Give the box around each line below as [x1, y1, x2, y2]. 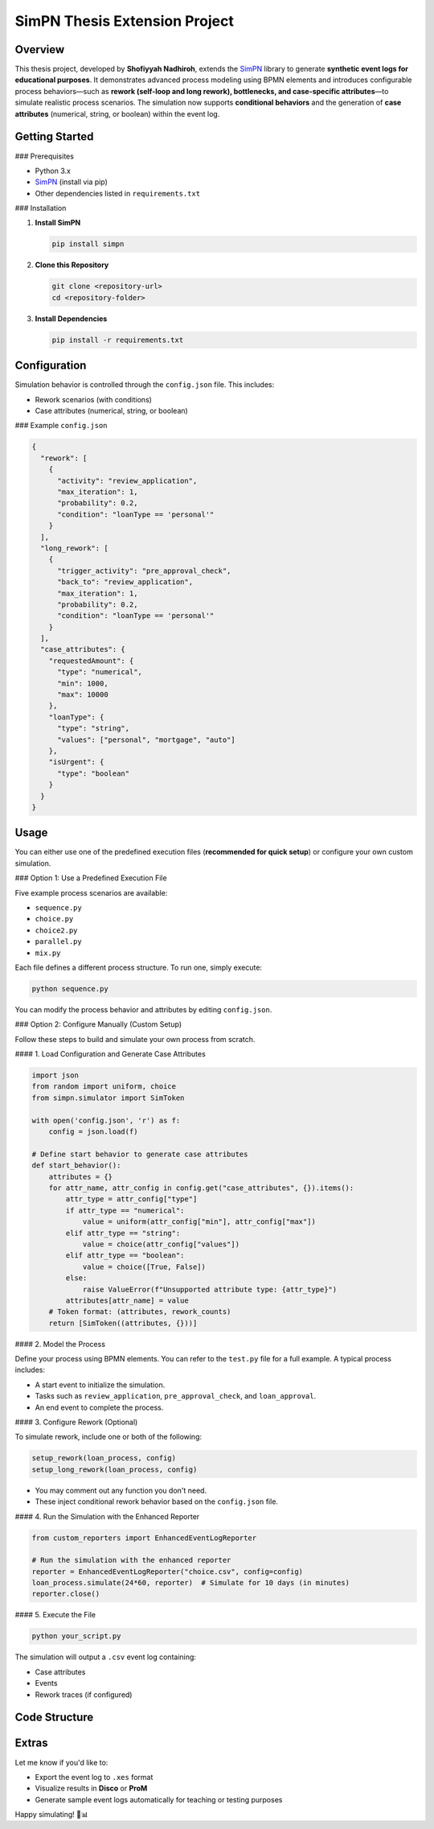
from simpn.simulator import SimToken [31, 1093, 185, 1102]
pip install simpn [51, 240, 125, 249]
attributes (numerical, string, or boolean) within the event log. [14, 109, 220, 118]
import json [31, 1071, 80, 1080]
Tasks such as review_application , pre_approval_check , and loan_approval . [35, 1391, 317, 1401]
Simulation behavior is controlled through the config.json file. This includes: [14, 380, 275, 389]
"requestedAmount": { [48, 656, 134, 665]
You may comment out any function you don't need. [35, 1485, 207, 1495]
